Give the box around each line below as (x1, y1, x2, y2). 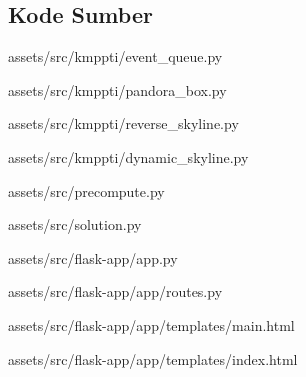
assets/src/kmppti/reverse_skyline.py (8, 113, 239, 134)
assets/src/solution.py (8, 214, 142, 235)
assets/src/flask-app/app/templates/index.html (8, 348, 298, 369)
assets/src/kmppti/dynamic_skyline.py (8, 146, 249, 167)
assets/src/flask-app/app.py (8, 247, 178, 268)
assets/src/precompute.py (8, 180, 165, 201)
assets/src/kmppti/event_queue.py (8, 46, 223, 67)
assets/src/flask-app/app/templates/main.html (8, 314, 295, 335)
